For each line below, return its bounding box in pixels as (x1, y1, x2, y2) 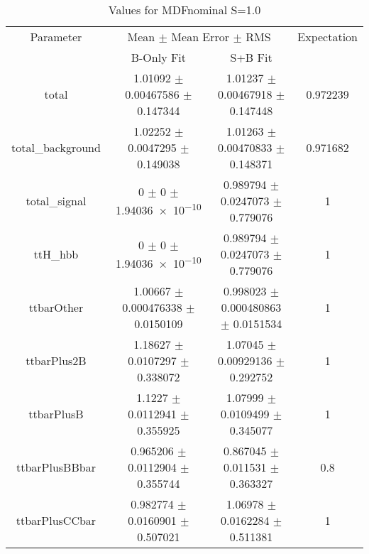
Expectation (297, 28, 358, 45)
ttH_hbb (33, 246, 79, 262)
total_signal (26, 192, 87, 209)
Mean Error (171, 28, 230, 45)
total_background (11, 139, 101, 156)
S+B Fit (230, 49, 272, 65)
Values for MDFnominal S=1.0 (108, 1, 261, 18)
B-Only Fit (131, 49, 187, 65)
